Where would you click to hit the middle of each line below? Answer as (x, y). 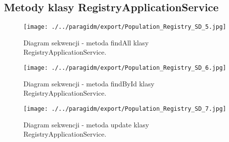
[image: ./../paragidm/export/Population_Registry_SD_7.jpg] (125, 109)
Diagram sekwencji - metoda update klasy (86, 124)
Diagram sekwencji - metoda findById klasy (89, 83)
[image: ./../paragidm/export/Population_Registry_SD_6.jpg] (125, 68)
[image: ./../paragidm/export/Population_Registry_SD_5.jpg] (125, 27)
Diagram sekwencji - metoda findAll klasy (86, 42)
